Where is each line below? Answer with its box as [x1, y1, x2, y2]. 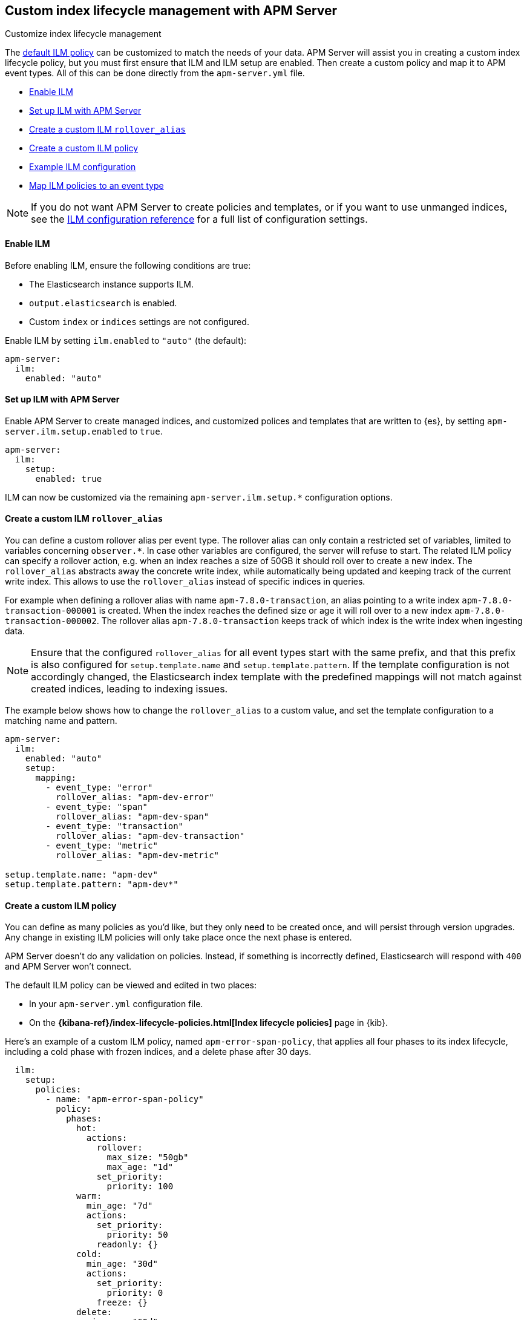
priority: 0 [106, 1288, 163, 1298]
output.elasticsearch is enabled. [29, 297, 177, 308]
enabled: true [35, 473, 102, 484]
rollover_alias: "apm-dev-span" [56, 812, 209, 822]
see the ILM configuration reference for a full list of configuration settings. [31, 213, 368, 226]
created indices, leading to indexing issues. [31, 683, 228, 695]
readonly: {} [96, 1240, 158, 1250]
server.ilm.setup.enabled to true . [5, 425, 163, 436]
